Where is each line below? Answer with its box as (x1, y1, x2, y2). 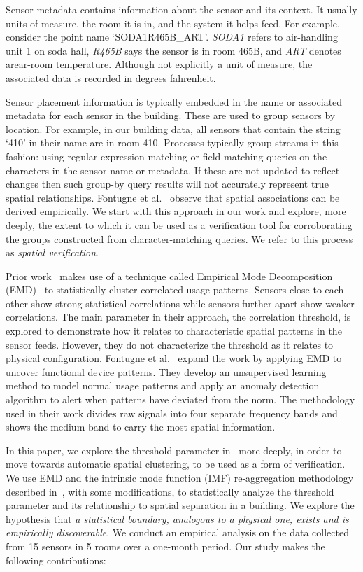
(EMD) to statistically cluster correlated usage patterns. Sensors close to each (6, 282, 344, 297)
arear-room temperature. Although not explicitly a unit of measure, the (6, 57, 313, 71)
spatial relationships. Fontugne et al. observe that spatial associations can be (6, 190, 340, 204)
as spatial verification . (6, 245, 99, 260)
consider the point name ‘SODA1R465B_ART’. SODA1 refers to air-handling (6, 29, 338, 44)
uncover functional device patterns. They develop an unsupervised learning (6, 364, 327, 379)
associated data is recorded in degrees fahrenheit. (6, 70, 216, 85)
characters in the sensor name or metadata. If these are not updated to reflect (6, 162, 340, 177)
